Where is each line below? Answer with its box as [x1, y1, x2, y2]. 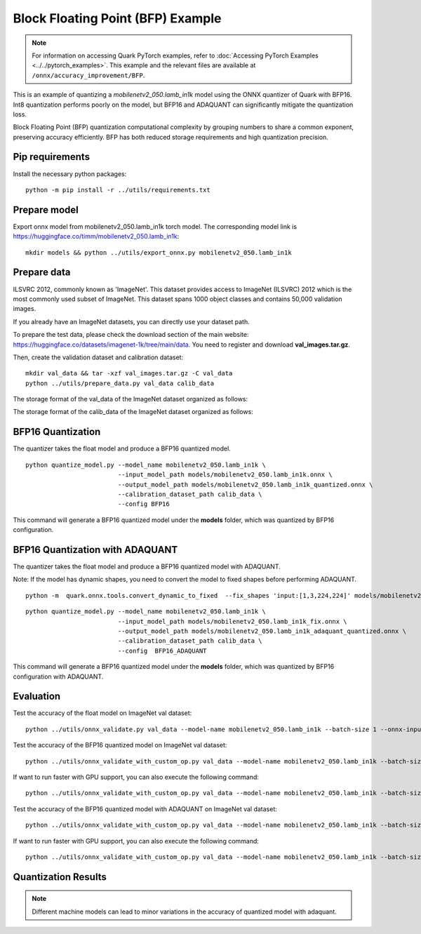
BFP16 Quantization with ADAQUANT [13, 544, 178, 556]
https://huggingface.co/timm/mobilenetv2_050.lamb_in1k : [13, 232, 180, 241]
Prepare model [13, 204, 79, 215]
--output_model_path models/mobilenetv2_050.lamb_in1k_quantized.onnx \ [117, 481, 373, 488]
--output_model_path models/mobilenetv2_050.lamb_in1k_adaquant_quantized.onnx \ [117, 627, 407, 635]
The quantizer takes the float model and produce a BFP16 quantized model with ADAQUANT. [13, 562, 281, 571]
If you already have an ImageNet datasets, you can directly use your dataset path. [13, 317, 250, 326]
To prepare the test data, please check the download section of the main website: [13, 331, 249, 339]
